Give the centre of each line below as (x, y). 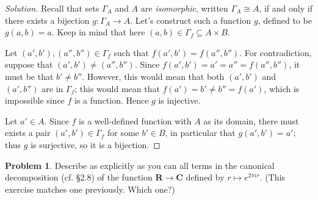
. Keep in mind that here (98, 32)
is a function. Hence (112, 100)
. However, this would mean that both (153, 76)
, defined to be (285, 20)
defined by (205, 177)
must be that (29, 76)
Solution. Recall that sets (52, 8)
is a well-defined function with (135, 120)
